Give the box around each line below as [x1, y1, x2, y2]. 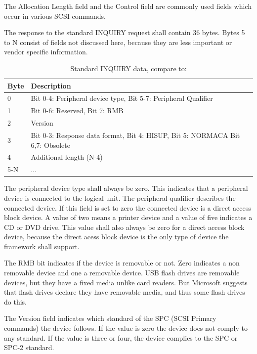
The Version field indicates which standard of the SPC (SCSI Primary [4, 313, 216, 323]
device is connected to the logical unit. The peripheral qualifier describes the [4, 192, 236, 203]
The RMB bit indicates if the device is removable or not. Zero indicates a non [4, 258, 240, 268]
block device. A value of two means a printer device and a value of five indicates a [4, 212, 253, 222]
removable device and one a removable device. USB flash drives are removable [4, 267, 240, 278]
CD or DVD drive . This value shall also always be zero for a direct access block [4, 221, 245, 232]
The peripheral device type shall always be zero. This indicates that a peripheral [4, 183, 248, 193]
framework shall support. [4, 241, 80, 251]
